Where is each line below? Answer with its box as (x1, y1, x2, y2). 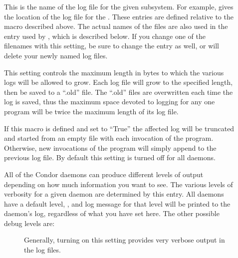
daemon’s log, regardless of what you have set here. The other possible (4, 208, 220, 219)
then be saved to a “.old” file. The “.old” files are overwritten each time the (4, 86, 233, 97)
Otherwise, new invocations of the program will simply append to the (4, 142, 217, 153)
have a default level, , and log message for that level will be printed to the (4, 198, 231, 209)
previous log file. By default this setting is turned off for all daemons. (4, 152, 216, 163)
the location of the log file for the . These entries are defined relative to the (4, 11, 234, 21)
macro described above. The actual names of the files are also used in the (4, 21, 228, 31)
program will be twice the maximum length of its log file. (4, 106, 179, 116)
